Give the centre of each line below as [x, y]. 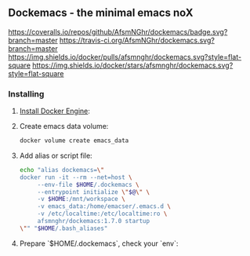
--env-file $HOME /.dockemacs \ [88, 185]
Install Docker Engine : [54, 111]
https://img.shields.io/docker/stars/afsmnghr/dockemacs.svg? [133, 65]
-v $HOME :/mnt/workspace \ [81, 199]
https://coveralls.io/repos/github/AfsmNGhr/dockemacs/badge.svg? [118, 31]
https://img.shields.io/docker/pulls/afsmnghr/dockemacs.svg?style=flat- [125, 57]
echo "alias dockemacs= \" [62, 170]
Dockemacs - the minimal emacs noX [101, 13]
